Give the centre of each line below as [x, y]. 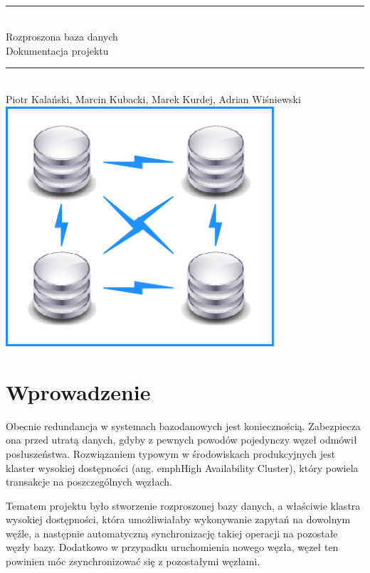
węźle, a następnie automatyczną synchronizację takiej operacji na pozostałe [172, 533]
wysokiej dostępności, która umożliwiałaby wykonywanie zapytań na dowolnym [178, 519]
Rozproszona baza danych [62, 37]
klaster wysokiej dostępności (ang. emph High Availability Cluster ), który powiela [182, 467]
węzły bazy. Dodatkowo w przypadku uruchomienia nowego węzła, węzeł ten [172, 547]
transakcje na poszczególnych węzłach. [89, 482]
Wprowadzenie [78, 391]
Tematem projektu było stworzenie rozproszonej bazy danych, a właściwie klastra [183, 505]
